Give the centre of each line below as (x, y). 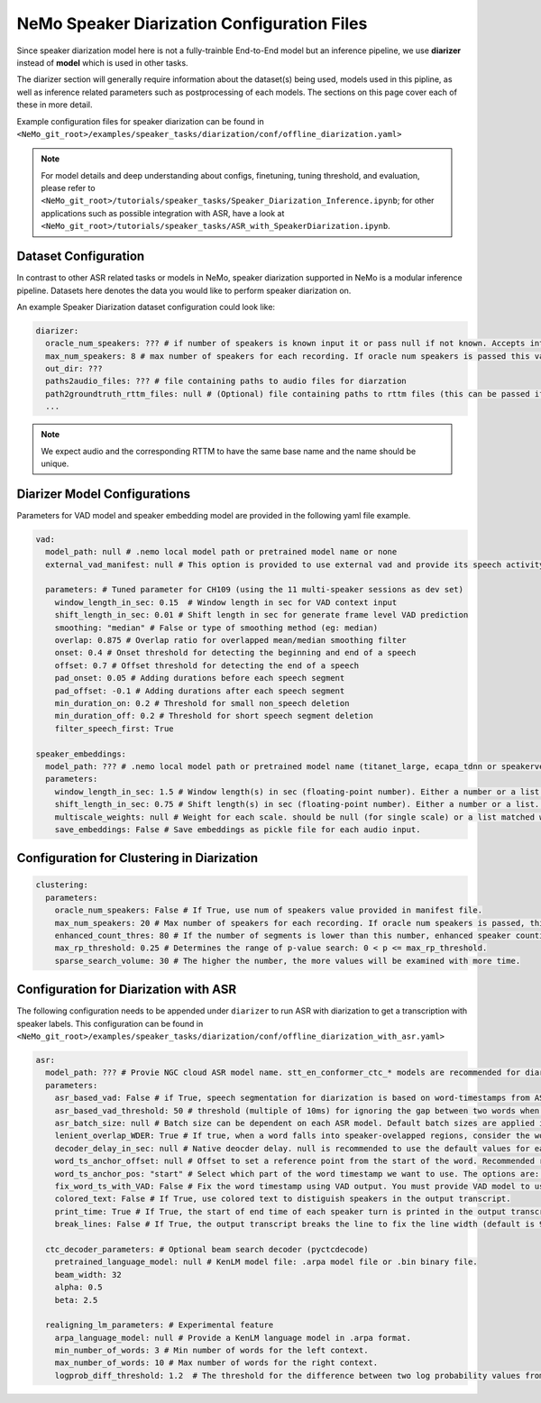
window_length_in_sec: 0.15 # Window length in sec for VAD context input (226, 602)
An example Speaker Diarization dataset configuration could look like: (146, 307)
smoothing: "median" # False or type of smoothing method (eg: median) (216, 628)
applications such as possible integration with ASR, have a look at (163, 213)
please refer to (68, 188)
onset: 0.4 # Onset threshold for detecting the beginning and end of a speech (235, 653)
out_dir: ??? (74, 369)
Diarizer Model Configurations (104, 494)
